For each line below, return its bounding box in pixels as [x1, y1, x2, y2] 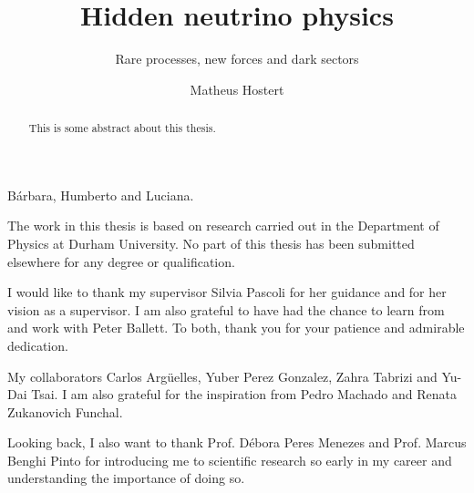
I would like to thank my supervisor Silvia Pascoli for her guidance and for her [7, 282, 447, 302]
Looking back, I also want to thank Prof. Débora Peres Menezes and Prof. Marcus [7, 433, 467, 452]
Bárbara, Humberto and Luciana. [7, 185, 194, 204]
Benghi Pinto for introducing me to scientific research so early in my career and [7, 450, 452, 469]
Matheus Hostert [190, 79, 284, 98]
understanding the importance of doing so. [7, 468, 245, 488]
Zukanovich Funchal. [7, 402, 123, 421]
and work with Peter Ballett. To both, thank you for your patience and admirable [7, 318, 465, 337]
